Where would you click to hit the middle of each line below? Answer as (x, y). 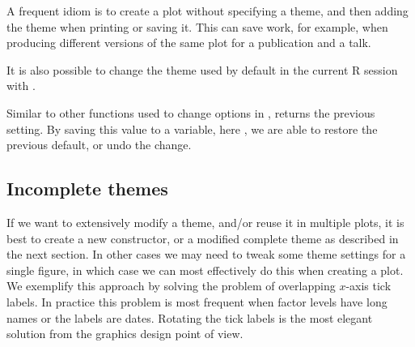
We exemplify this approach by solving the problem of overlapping (171, 286)
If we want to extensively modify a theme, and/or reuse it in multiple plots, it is (205, 222)
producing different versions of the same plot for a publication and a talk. (189, 43)
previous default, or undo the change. (99, 145)
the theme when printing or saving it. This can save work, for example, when (197, 26)
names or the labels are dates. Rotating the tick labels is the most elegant (190, 317)
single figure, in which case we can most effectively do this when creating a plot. (205, 270)
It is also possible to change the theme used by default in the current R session (202, 69)
